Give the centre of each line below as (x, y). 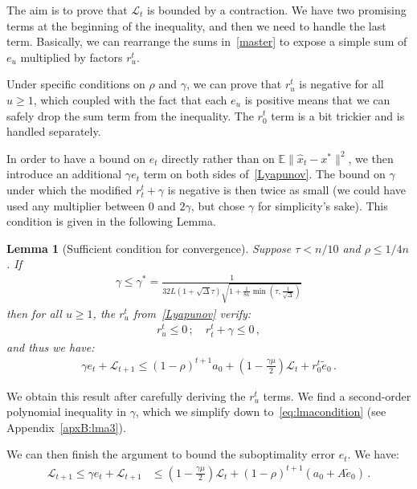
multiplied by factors (72, 57)
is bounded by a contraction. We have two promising (277, 10)
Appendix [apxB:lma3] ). (66, 427)
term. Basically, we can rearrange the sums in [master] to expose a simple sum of (207, 41)
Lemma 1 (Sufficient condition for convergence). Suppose (149, 248)
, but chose (218, 205)
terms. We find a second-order (337, 395)
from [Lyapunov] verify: (192, 313)
